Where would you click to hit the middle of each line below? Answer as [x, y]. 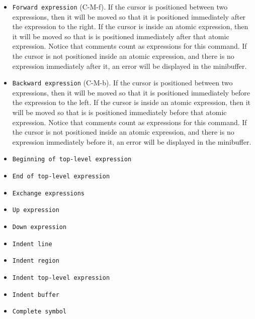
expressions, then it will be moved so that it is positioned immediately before [131, 92]
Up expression [36, 210]
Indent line [32, 244]
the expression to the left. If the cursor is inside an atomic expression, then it [131, 102]
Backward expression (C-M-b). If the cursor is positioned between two [122, 83]
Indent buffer [36, 295]
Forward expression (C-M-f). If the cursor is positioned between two [120, 7]
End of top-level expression [61, 177]
